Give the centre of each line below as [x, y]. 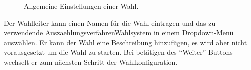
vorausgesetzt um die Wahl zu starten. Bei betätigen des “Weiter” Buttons [118, 52]
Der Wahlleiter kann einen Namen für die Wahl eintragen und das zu [110, 23]
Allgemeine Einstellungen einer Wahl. [81, 6]
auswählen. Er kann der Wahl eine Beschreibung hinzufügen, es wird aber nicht [126, 42]
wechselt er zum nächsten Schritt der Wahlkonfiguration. [91, 61]
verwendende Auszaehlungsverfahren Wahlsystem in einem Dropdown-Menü [119, 33]
